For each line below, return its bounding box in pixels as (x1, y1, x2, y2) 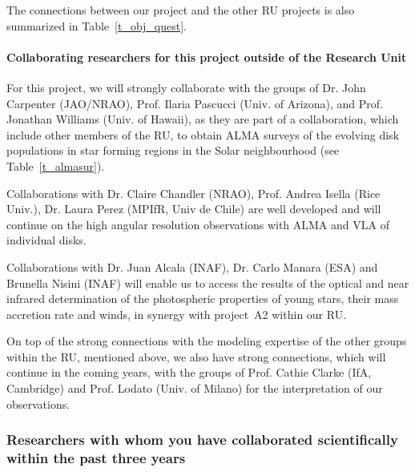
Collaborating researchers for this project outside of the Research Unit (6, 48, 407, 65)
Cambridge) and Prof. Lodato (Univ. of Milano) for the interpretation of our (6, 380, 383, 397)
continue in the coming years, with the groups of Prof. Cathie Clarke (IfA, (6, 364, 372, 381)
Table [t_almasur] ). (6, 157, 105, 174)
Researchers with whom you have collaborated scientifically (6, 430, 398, 450)
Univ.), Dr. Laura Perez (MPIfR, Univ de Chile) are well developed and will (6, 200, 381, 217)
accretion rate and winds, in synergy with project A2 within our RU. (6, 305, 347, 322)
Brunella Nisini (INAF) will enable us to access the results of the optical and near (6, 274, 409, 291)
